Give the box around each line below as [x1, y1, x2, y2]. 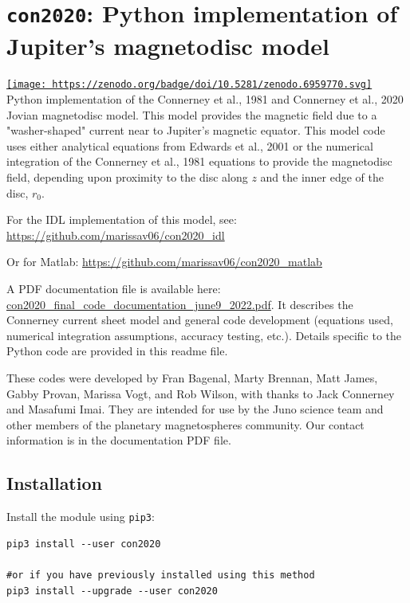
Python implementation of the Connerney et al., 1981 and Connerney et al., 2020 [6, 91, 404, 108]
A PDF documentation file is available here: [6, 280, 221, 297]
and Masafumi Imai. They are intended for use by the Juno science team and [6, 401, 384, 417]
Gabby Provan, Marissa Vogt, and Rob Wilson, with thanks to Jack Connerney [6, 385, 395, 401]
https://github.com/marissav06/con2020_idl [6, 226, 225, 243]
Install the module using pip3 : [6, 508, 155, 525]
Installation [6, 471, 102, 495]
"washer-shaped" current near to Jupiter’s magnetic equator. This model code [6, 122, 385, 139]
